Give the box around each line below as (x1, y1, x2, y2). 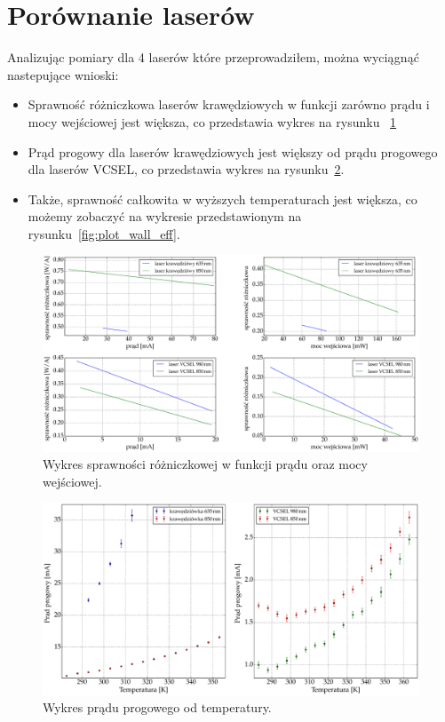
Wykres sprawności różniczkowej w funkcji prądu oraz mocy (43, 455, 368, 473)
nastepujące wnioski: (7, 65, 119, 83)
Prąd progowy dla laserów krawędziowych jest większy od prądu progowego (28, 142, 438, 161)
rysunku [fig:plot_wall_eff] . (28, 224, 180, 242)
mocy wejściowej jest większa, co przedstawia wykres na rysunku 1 (28, 112, 397, 131)
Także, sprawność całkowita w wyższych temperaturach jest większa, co (28, 189, 417, 208)
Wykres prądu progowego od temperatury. (43, 698, 272, 717)
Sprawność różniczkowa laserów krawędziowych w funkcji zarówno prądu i (28, 95, 430, 114)
